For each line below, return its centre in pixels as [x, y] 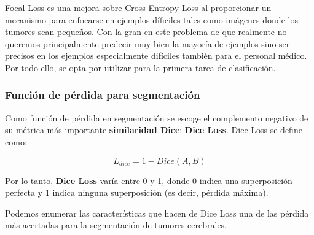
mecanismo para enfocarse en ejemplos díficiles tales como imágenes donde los [151, 19]
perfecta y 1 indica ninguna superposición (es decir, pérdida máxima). [137, 192]
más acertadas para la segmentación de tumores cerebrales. [116, 225]
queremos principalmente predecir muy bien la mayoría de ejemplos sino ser [147, 43]
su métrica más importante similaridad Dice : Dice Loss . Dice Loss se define [154, 130]
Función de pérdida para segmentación [103, 95]
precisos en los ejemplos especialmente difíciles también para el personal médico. [156, 56]
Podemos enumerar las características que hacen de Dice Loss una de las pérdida [157, 213]
